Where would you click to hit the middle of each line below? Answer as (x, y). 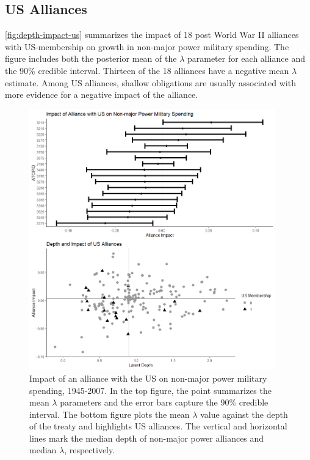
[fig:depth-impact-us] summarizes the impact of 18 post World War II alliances (152, 35)
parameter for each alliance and (246, 58)
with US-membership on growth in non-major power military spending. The (147, 46)
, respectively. (90, 450)
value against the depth (244, 414)
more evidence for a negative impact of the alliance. (102, 95)
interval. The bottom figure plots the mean (110, 414)
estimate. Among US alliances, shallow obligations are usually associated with (150, 82)
